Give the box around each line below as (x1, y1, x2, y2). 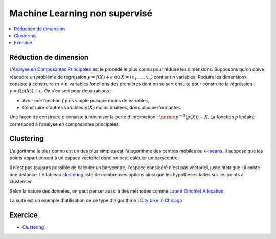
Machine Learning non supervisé (9, 8, 153, 19)
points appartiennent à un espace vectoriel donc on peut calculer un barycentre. (9, 155, 179, 161)
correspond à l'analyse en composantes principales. (9, 121, 120, 127)
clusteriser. (9, 179, 33, 185)
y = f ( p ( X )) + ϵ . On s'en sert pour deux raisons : (9, 88, 112, 94)
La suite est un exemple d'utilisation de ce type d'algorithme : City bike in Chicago (9, 197, 182, 204)
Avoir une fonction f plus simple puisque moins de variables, (22, 97, 149, 103)
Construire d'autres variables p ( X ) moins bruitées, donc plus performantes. (22, 105, 181, 111)
